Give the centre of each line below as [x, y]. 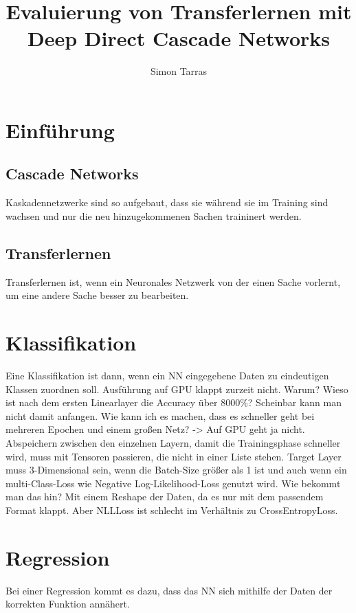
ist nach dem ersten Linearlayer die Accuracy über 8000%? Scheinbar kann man [174, 402]
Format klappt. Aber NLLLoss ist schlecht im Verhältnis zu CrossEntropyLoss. [172, 510]
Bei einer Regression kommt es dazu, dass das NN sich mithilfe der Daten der [169, 590]
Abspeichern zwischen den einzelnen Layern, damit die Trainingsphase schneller [173, 442]
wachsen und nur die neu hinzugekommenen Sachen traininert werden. [154, 215]
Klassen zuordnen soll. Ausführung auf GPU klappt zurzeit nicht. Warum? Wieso [177, 389]
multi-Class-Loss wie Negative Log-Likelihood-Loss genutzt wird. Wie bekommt [173, 483]
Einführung [60, 130]
